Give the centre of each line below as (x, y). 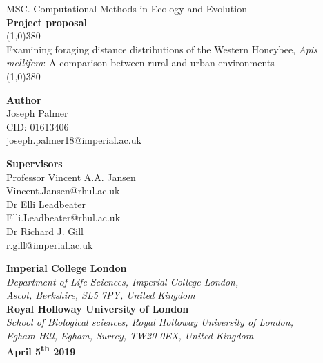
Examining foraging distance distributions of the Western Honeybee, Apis (162, 49)
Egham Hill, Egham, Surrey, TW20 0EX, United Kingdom (130, 336)
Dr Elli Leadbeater (46, 204)
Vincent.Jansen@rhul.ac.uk (63, 190)
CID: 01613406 (38, 126)
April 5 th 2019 (41, 351)
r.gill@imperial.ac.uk (50, 244)
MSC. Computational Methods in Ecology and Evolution (127, 8)
